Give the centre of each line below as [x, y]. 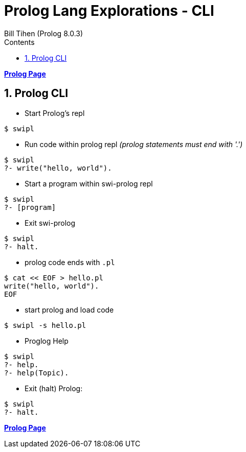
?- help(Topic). [37, 373]
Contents [19, 42]
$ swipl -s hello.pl [45, 325]
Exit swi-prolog [50, 223]
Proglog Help [47, 341]
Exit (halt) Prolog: [54, 388]
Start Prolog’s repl [55, 113]
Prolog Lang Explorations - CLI [109, 11]
